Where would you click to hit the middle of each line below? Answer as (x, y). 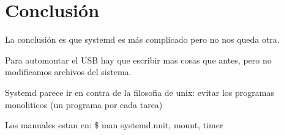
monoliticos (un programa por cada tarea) (84, 104)
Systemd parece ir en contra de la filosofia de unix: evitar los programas (140, 92)
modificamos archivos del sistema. (68, 72)
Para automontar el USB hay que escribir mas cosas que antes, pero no (138, 60)
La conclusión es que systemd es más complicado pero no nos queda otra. (142, 39)
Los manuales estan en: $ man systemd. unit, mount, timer (114, 125)
